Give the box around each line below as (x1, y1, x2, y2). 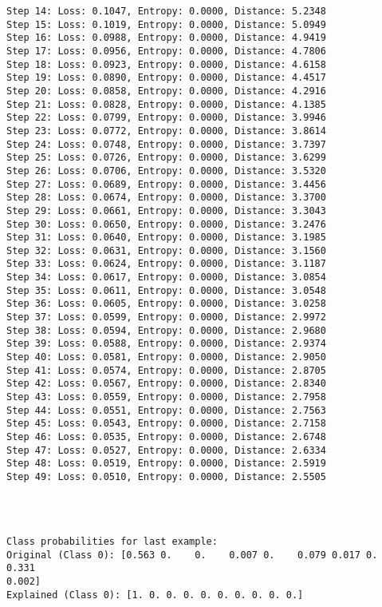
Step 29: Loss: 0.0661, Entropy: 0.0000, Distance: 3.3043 (6, 204, 326, 216)
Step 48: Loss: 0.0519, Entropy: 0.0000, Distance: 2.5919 (6, 458, 326, 470)
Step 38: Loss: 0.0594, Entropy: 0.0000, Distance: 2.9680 (6, 324, 326, 336)
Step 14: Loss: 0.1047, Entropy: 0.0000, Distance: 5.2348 (6, 6, 326, 17)
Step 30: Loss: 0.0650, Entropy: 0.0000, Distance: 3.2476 (6, 218, 326, 230)
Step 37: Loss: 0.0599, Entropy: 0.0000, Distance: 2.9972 (6, 311, 326, 323)
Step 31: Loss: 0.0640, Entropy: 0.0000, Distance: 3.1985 (6, 232, 326, 244)
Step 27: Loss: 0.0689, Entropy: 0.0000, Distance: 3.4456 (6, 178, 326, 190)
